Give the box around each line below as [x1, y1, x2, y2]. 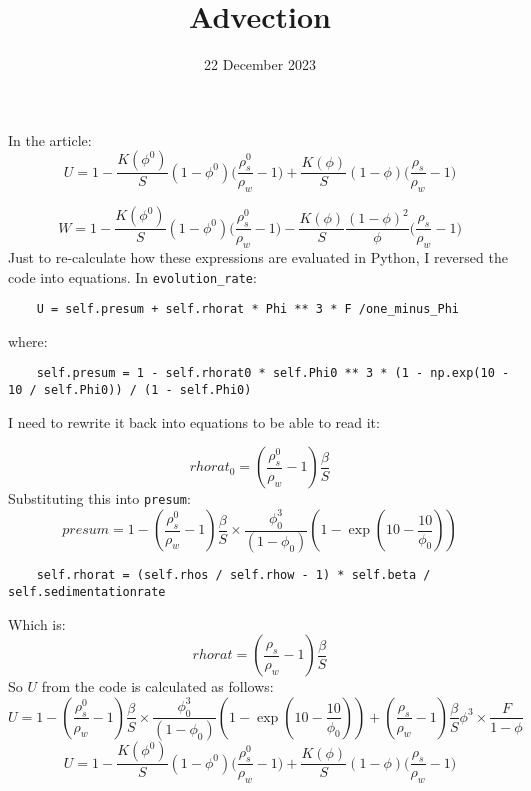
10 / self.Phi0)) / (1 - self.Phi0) [8, 383, 252, 398]
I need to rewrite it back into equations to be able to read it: [8, 411, 380, 432]
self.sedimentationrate [8, 585, 166, 600]
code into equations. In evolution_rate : [8, 266, 257, 287]
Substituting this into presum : [8, 488, 191, 509]
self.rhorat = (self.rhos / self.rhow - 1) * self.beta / [36, 568, 431, 583]
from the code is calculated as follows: [41, 676, 274, 697]
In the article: [8, 129, 92, 150]
